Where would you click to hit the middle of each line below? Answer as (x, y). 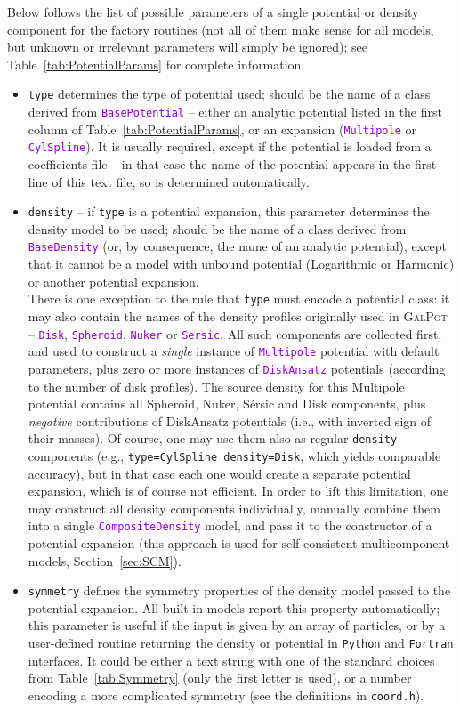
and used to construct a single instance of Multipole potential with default (234, 351)
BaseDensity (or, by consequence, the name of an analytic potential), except (237, 246)
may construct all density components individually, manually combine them (234, 508)
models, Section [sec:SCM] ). (105, 560)
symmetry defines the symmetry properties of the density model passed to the (239, 590)
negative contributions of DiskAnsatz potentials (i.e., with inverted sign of (229, 420)
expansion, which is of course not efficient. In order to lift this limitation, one (238, 491)
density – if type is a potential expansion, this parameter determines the (229, 211)
